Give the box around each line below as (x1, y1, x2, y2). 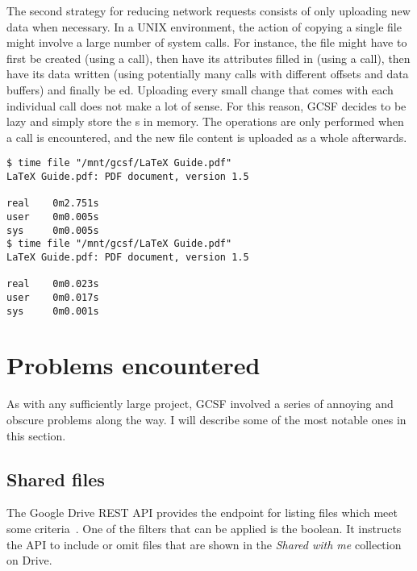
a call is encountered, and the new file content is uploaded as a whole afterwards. (6, 128, 407, 145)
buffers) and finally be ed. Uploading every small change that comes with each (6, 81, 394, 98)
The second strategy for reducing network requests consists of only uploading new (6, 2, 411, 19)
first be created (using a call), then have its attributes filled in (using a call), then (6, 49, 411, 66)
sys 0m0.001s (6, 305, 99, 317)
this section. (6, 427, 66, 444)
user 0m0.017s (6, 291, 99, 303)
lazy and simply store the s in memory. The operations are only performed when (6, 113, 404, 130)
